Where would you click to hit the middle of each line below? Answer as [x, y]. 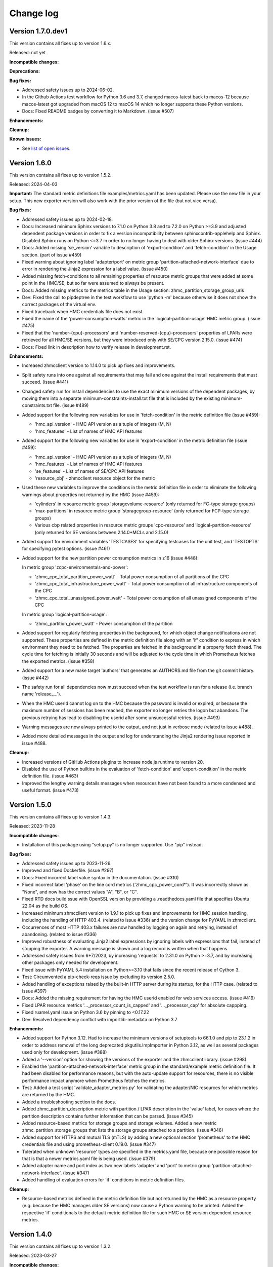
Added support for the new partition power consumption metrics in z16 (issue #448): [110, 558]
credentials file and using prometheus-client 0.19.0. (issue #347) [89, 1144]
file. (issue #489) [71, 405]
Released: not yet [28, 53]
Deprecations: [25, 71]
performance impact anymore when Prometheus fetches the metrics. [94, 1080]
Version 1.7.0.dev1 [38, 31]
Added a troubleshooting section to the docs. [69, 1102]
